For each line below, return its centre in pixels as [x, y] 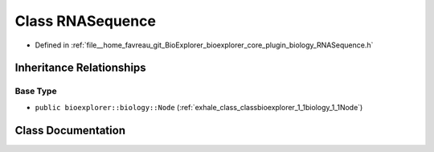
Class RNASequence [86, 21]
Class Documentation [70, 130]
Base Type [36, 91]
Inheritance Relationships [80, 68]
